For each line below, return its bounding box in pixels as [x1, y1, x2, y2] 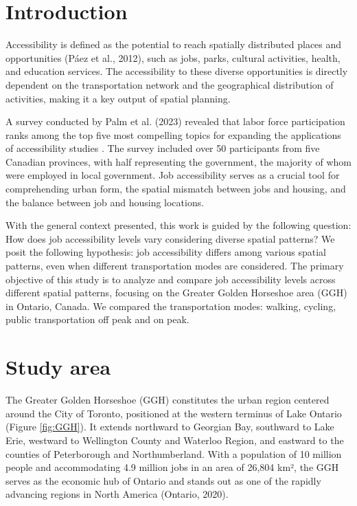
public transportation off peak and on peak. [5, 312, 189, 327]
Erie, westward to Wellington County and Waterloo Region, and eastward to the [5, 432, 344, 447]
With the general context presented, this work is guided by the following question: [5, 218, 352, 232]
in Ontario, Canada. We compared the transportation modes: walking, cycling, [5, 298, 336, 313]
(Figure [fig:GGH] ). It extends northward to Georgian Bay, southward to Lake [5, 419, 334, 434]
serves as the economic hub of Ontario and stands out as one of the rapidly [5, 473, 321, 487]
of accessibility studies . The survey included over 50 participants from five [5, 141, 320, 155]
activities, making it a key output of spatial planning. [5, 91, 231, 105]
